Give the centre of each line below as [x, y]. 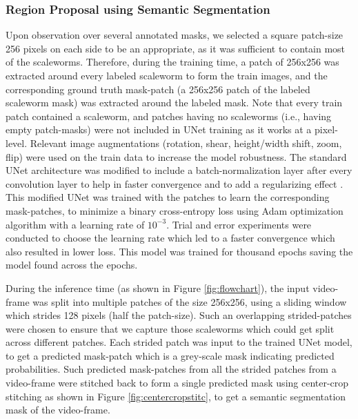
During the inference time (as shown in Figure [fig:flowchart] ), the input [158, 288]
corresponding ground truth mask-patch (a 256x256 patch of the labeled [158, 89]
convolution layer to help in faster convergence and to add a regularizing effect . [175, 183]
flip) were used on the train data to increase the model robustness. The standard [176, 156]
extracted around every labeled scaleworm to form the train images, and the [167, 75]
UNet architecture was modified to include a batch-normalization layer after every [179, 170]
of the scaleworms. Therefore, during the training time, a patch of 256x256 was [172, 62]
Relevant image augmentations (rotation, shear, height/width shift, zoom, [186, 143]
